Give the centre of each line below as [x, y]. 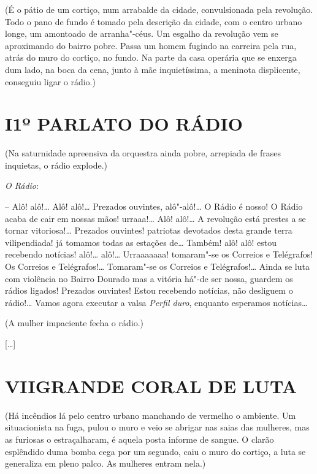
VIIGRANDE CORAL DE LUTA [151, 385]
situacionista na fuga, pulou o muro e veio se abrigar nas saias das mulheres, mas [157, 427]
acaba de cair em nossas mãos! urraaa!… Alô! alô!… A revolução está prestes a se [155, 218]
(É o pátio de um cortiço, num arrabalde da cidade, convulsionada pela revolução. [159, 9]
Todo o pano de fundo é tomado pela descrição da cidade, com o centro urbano [154, 21]
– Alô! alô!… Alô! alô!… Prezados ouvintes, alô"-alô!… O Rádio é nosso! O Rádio [154, 206]
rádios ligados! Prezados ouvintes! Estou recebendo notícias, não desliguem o [149, 290]
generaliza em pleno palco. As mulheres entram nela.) [105, 463]
